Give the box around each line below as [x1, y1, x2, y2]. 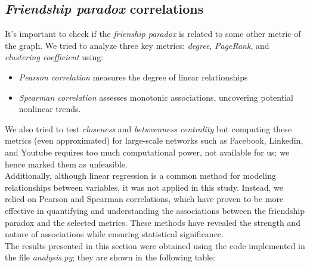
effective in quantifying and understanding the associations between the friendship [5, 204, 305, 216]
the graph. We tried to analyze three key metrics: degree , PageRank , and [5, 39, 269, 51]
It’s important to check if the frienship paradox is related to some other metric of [5, 27, 301, 40]
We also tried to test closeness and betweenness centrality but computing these [5, 122, 292, 135]
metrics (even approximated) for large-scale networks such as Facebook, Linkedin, [5, 134, 303, 147]
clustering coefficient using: [5, 51, 104, 63]
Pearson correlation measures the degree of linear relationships [18, 70, 248, 83]
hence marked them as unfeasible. [5, 157, 128, 170]
